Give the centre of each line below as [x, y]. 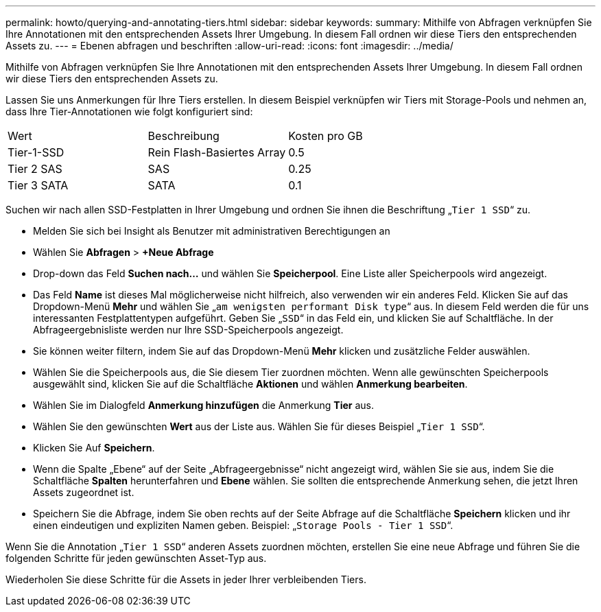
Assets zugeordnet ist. [84, 492]
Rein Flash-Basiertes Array [217, 152]
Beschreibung [184, 136]
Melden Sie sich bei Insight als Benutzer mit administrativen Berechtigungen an [212, 231]
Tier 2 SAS [35, 169]
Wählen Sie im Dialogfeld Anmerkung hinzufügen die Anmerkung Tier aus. [203, 405]
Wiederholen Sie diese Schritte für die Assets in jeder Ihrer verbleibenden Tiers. [186, 579]
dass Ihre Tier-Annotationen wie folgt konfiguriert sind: [129, 111]
